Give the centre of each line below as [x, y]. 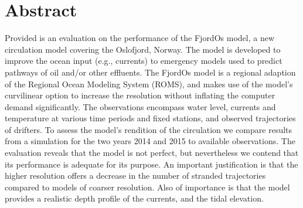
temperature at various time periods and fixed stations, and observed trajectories [150, 118]
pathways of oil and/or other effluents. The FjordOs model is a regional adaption [150, 72]
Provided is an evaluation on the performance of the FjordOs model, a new [139, 38]
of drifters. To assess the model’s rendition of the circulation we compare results [149, 129]
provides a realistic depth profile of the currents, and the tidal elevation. [134, 198]
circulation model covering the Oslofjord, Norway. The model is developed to [143, 49]
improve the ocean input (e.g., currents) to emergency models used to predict [144, 61]
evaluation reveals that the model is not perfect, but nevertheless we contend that [152, 153]
